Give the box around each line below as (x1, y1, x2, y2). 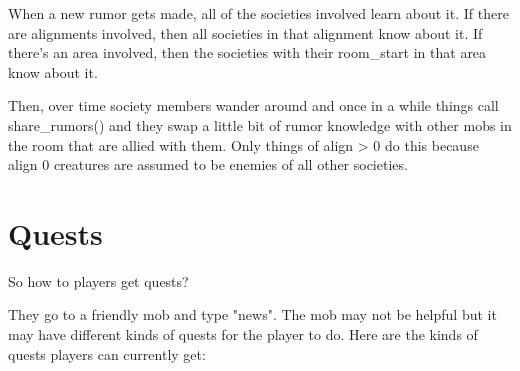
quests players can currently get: (8, 343, 206, 364)
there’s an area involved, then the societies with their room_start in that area (8, 42, 487, 63)
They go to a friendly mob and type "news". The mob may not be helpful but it (8, 304, 497, 325)
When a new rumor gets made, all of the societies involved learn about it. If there (8, 3, 509, 23)
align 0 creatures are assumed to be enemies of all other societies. (8, 154, 408, 175)
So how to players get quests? (8, 270, 189, 291)
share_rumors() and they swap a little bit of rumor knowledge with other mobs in (8, 114, 512, 135)
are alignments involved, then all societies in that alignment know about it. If (8, 22, 483, 43)
